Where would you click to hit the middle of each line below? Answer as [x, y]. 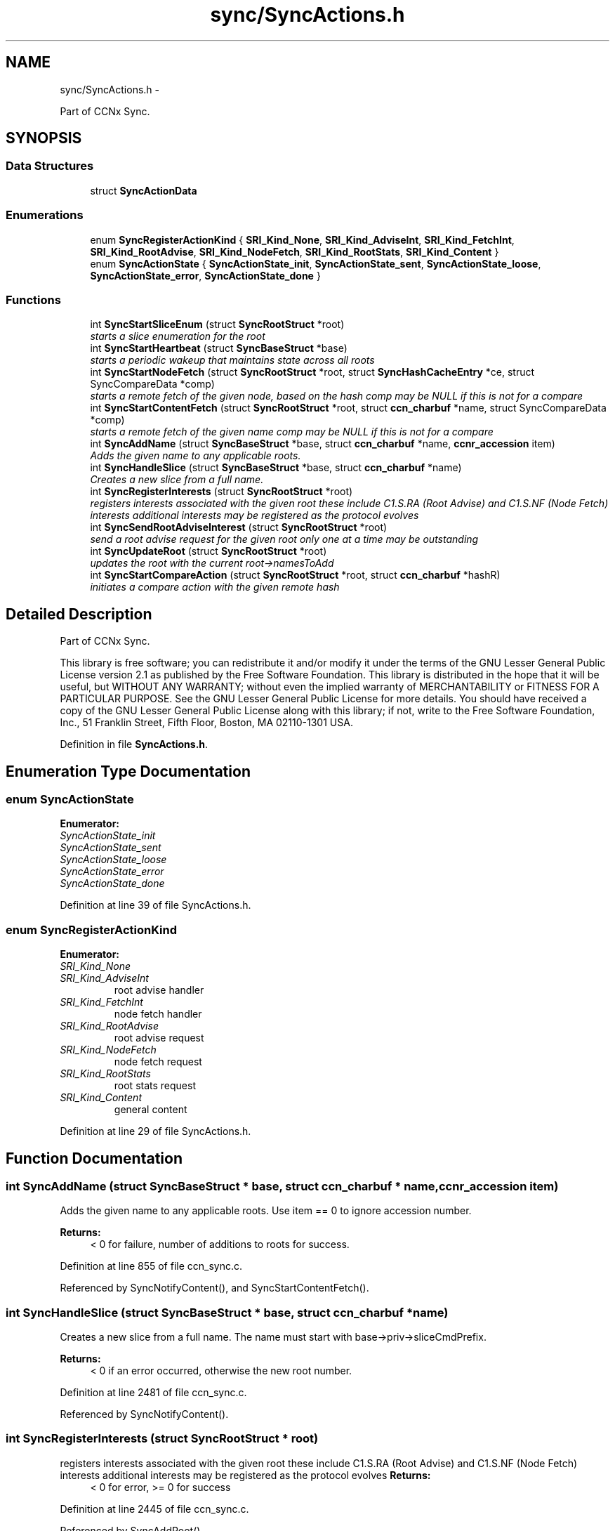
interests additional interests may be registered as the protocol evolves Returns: [245, 1475]
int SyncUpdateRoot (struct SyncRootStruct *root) [209, 551]
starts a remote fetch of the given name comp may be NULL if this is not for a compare [292, 432]
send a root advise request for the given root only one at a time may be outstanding [284, 539]
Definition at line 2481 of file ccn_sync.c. [153, 1393]
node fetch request [158, 1062]
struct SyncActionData [144, 190]
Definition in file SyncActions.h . [134, 744]
